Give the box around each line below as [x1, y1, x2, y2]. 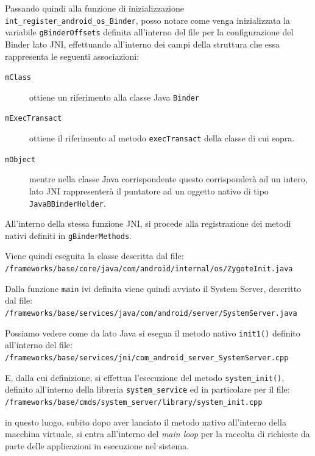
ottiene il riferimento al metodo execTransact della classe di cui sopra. [29, 132, 295, 144]
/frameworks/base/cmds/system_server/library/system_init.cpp [5, 397, 263, 407]
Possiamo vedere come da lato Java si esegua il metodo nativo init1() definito [5, 326, 300, 339]
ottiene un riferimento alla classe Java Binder [29, 90, 200, 103]
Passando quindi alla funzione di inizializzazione [5, 2, 184, 14]
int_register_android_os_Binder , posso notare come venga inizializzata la [5, 13, 291, 26]
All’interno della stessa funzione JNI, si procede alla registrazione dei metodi [5, 217, 291, 230]
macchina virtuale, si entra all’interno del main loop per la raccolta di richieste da [5, 427, 310, 440]
